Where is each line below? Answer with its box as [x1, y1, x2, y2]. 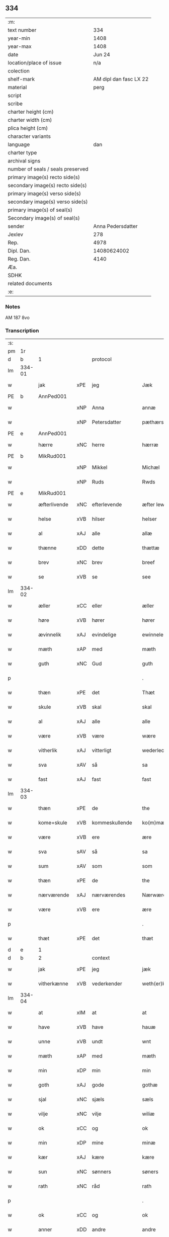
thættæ [142, 544, 159, 551]
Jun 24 [93, 51, 111, 58]
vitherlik [38, 747, 58, 754]
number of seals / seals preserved [8, 166, 89, 173]
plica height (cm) [8, 124, 48, 131]
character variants [8, 133, 51, 140]
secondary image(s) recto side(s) [8, 182, 87, 189]
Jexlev [8, 231, 24, 238]
